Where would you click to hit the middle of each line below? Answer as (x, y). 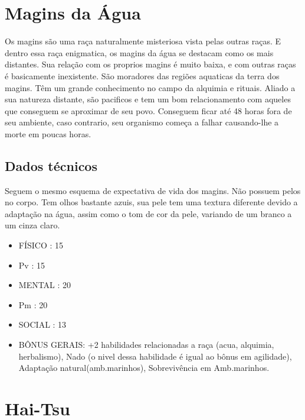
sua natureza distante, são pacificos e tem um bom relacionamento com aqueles (148, 99)
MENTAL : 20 (45, 285)
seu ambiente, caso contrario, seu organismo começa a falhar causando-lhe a (142, 122)
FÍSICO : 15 (41, 245)
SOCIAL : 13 (42, 324)
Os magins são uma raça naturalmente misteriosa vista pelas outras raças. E (143, 41)
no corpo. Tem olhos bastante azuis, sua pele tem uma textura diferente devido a (151, 202)
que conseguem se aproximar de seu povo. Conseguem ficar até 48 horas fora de (148, 110)
